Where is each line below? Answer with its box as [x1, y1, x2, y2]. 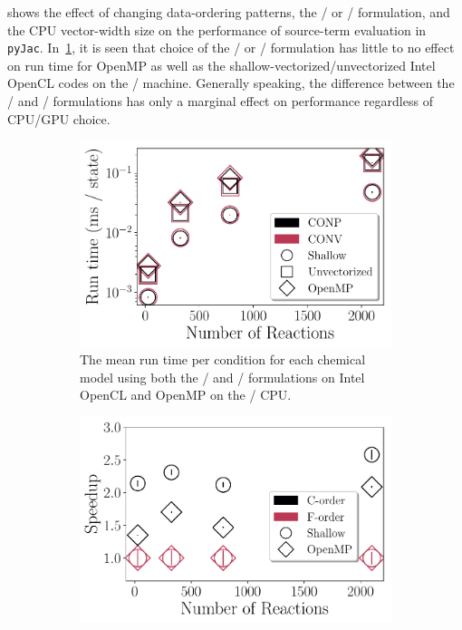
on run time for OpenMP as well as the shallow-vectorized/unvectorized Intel [7, 55, 436, 74]
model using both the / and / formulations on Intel [80, 367, 365, 386]
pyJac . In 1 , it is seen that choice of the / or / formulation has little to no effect [7, 38, 455, 57]
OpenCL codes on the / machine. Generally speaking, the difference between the [7, 73, 455, 92]
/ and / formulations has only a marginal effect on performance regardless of [7, 92, 433, 111]
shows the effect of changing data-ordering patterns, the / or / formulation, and [7, 3, 450, 21]
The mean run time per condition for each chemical [80, 350, 366, 369]
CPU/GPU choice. [7, 109, 111, 128]
